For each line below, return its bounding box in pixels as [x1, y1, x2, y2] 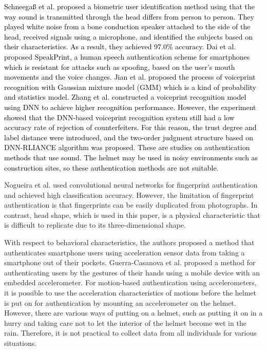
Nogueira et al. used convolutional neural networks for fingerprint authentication [4, 179, 258, 190]
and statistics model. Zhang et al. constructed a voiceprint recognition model [4, 91, 246, 102]
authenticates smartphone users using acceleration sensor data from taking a [4, 247, 245, 257]
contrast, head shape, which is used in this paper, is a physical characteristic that [4, 209, 260, 220]
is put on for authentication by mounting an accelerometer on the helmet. [4, 297, 236, 308]
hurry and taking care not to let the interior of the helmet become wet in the [4, 317, 246, 328]
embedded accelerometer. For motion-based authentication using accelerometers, [4, 277, 257, 288]
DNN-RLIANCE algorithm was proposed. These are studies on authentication [4, 142, 250, 153]
